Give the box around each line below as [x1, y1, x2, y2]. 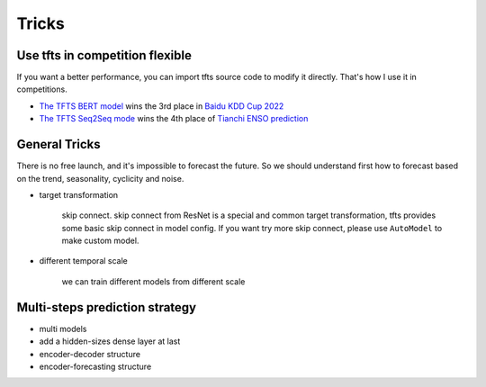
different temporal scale [39, 256, 128, 266]
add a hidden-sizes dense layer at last [39, 336, 181, 346]
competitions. [16, 84, 67, 94]
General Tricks [16, 137, 101, 152]
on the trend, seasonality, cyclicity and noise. [16, 173, 184, 184]
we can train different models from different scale [61, 275, 246, 287]
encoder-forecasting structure [39, 361, 152, 372]
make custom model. [61, 235, 139, 247]
